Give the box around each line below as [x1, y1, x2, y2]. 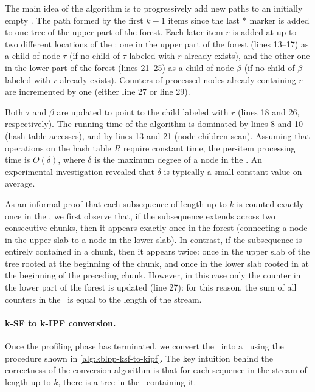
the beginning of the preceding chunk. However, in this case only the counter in [5, 269, 301, 281]
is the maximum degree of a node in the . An [94, 153, 263, 166]
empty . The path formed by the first [5, 13, 144, 26]
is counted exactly [237, 197, 304, 210]
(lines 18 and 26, [238, 105, 300, 118]
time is [5, 153, 30, 166]
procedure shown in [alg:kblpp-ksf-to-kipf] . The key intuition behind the [5, 351, 273, 364]
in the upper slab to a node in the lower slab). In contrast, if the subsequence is [5, 233, 302, 246]
